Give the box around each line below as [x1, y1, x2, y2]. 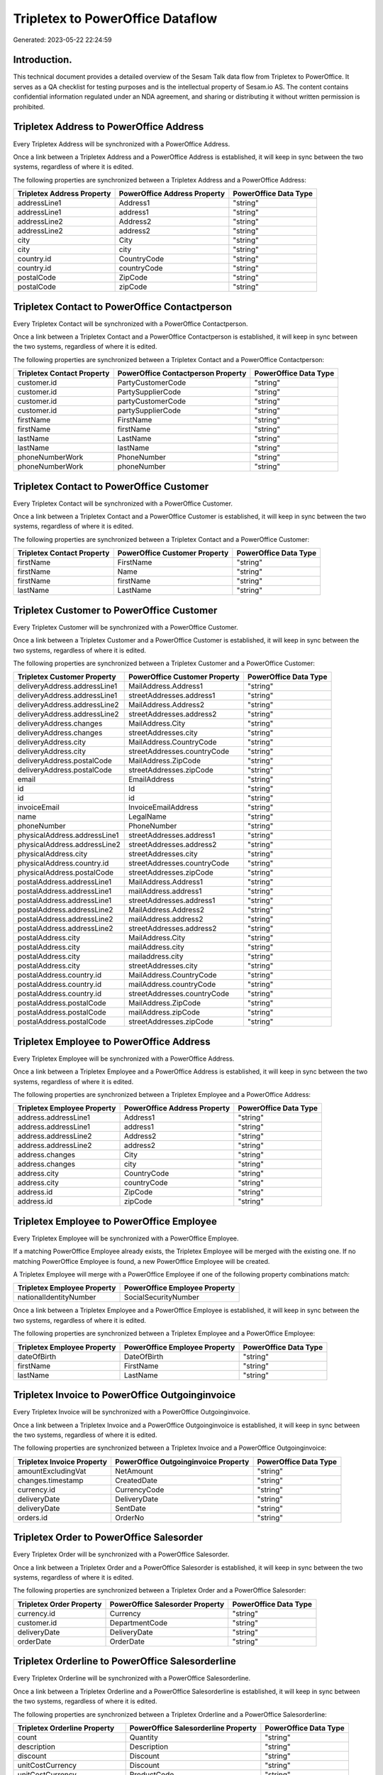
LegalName [128, 812, 167, 821]
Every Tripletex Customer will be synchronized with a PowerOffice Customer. [13, 623, 238, 631]
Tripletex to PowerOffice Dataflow [13, 11, 218, 26]
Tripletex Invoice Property [17, 1456, 108, 1466]
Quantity [129, 1732, 159, 1742]
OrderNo [114, 1512, 145, 1522]
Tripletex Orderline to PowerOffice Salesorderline [13, 1655, 237, 1668]
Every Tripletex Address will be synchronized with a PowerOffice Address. [13, 139, 231, 148]
